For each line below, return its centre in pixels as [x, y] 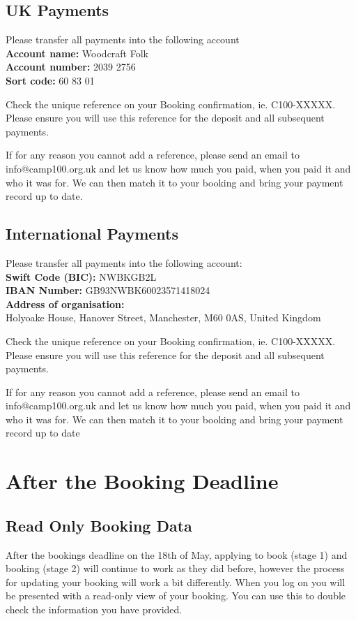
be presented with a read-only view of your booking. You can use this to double [176, 596]
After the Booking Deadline [142, 481]
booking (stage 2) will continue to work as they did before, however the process [175, 568]
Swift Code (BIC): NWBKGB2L [81, 276]
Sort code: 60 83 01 [50, 80]
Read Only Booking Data [99, 525]
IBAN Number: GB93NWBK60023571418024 [108, 290]
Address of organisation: [65, 304]
